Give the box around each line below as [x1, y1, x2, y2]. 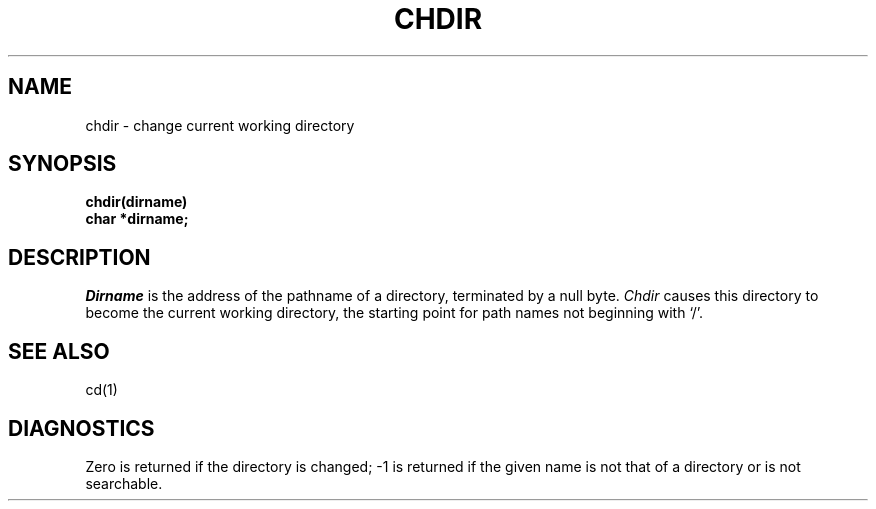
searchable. [85, 474, 163, 492]
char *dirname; [85, 210, 189, 228]
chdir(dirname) [85, 193, 188, 211]
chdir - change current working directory [85, 116, 355, 134]
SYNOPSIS [8, 151, 117, 177]
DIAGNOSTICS [8, 415, 155, 441]
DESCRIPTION [8, 244, 151, 270]
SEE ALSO [8, 338, 110, 364]
